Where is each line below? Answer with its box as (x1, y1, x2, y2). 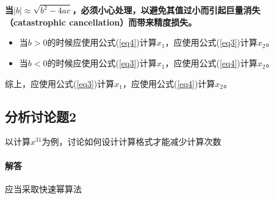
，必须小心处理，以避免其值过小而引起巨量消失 (72, 4, 261, 16)
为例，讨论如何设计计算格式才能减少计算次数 (41, 135, 222, 148)
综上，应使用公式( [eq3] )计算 (5, 77, 115, 89)
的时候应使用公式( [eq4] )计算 (47, 36, 157, 49)
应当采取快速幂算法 (5, 182, 82, 195)
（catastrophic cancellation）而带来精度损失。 (5, 15, 197, 28)
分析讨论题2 (5, 106, 77, 125)
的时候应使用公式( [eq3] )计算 (47, 57, 157, 69)
